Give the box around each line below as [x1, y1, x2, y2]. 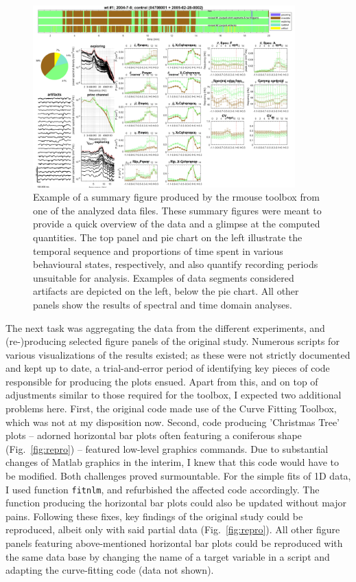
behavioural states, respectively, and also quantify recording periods [33, 257, 318, 271]
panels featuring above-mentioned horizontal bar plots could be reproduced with [5, 536, 343, 550]
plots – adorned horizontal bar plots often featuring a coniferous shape [5, 428, 302, 443]
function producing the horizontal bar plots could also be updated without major [5, 495, 347, 510]
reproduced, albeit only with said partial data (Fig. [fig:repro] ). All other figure [5, 522, 340, 537]
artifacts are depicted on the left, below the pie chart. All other [33, 284, 299, 298]
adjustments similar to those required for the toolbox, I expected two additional [5, 388, 342, 402]
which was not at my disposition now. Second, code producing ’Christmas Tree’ [5, 414, 340, 429]
